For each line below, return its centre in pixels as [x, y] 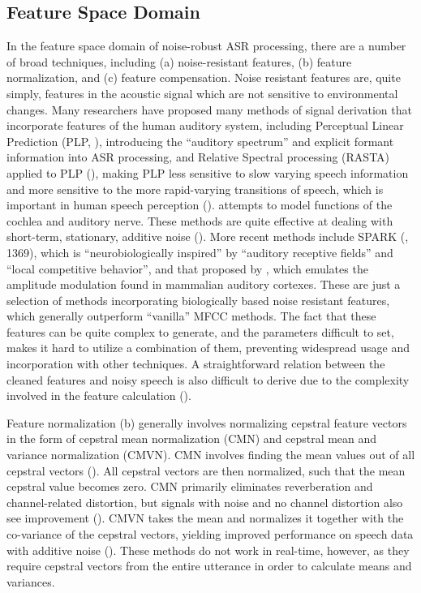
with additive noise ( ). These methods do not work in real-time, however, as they [208, 550]
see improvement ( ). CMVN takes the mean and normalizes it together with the [205, 518]
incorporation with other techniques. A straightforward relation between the [196, 364]
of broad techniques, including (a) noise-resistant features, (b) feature [179, 61]
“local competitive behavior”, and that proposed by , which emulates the [187, 268]
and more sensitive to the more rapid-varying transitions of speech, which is [195, 189]
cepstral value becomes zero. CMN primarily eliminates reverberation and [190, 486]
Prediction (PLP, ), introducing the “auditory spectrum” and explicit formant [200, 141]
